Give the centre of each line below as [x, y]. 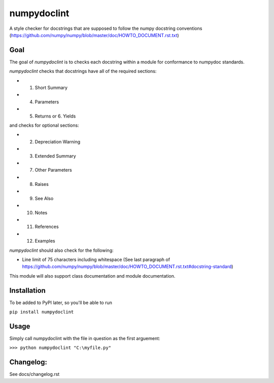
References [47, 227]
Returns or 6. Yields [55, 116]
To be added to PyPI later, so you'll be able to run [61, 302]
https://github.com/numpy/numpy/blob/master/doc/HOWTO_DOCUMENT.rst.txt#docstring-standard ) [128, 266]
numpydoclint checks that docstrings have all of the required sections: [83, 71]
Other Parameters [53, 170]
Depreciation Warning [58, 141]
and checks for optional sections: [44, 125]
